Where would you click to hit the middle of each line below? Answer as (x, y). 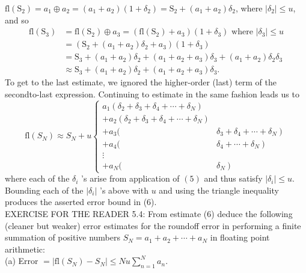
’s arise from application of (130, 178)
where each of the (37, 178)
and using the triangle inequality (219, 190)
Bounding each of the (44, 190)
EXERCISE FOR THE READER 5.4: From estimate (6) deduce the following (149, 213)
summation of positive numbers (63, 237)
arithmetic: (25, 249)
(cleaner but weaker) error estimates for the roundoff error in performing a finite (153, 225)
